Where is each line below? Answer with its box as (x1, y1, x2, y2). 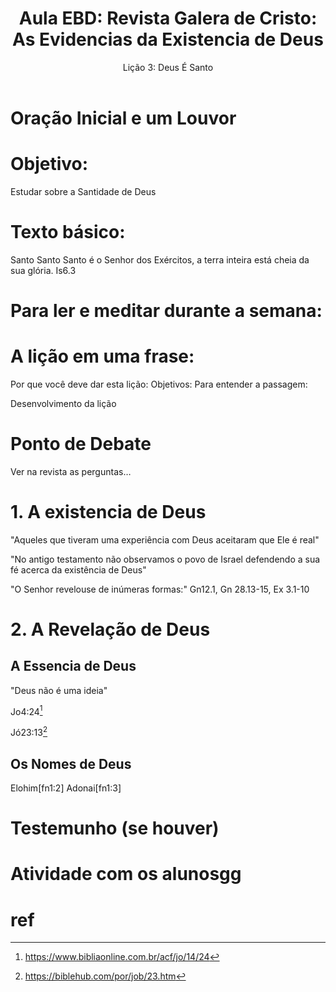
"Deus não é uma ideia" (10, 684, 108, 696)
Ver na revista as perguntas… (10, 465, 132, 477)
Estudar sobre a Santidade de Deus (10, 185, 157, 197)
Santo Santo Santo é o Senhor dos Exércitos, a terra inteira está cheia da (10, 253, 310, 266)
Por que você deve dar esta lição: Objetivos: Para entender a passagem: (10, 378, 308, 390)
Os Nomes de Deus (10, 755, 132, 772)
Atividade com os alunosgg (10, 863, 242, 886)
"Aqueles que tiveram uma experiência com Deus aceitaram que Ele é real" (10, 533, 320, 546)
